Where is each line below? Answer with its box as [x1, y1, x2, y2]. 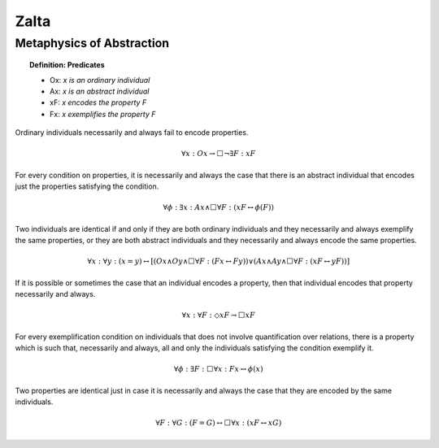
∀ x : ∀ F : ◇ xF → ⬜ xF [181, 311, 255, 320]
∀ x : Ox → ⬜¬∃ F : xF [181, 149, 256, 159]
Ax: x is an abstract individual [50, 86, 150, 96]
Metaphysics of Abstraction [15, 36, 170, 50]
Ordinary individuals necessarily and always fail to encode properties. [15, 128, 249, 137]
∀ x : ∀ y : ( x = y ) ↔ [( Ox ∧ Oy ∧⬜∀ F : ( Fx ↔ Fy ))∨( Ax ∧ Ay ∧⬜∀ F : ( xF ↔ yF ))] [87, 257, 350, 266]
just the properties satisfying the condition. [15, 181, 159, 191]
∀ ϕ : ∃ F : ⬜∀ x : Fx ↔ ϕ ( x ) [173, 364, 263, 374]
